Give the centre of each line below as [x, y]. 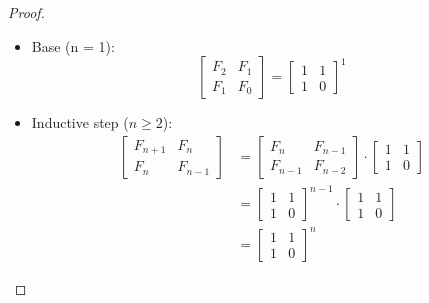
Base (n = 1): [73, 45]
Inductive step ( [80, 122]
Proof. [26, 12]
